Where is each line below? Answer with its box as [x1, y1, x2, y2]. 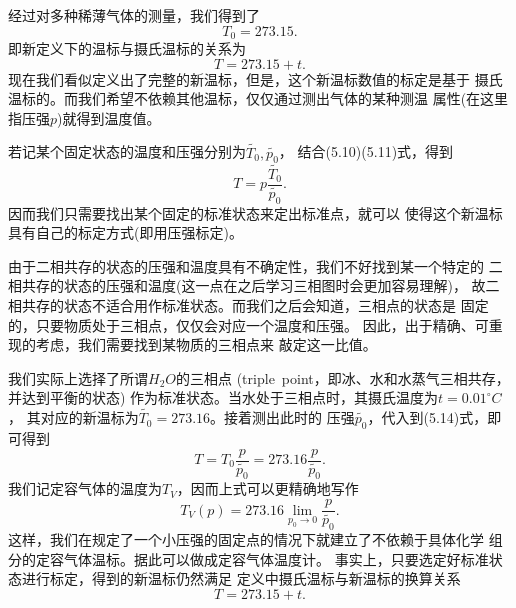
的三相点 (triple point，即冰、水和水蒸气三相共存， [176, 367, 510, 388]
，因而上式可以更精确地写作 [176, 478, 359, 499]
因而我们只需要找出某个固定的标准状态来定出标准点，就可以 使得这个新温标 [8, 202, 503, 223]
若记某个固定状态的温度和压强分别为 [8, 141, 246, 162]
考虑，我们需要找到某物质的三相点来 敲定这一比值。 [35, 334, 377, 355]
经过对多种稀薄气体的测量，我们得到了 [8, 5, 260, 25]
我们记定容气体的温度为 [8, 478, 162, 499]
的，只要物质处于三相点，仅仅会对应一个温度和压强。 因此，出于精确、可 [8, 314, 489, 335]
